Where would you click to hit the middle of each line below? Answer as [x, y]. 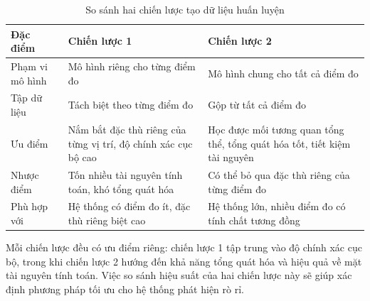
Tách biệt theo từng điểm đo [131, 105]
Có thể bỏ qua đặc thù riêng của [279, 174]
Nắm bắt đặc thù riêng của [127, 129]
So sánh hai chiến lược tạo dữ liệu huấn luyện [185, 9]
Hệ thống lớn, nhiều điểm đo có [277, 206]
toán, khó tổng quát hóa [121, 188]
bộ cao [82, 157]
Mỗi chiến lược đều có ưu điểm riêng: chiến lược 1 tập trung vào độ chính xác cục [184, 247]
